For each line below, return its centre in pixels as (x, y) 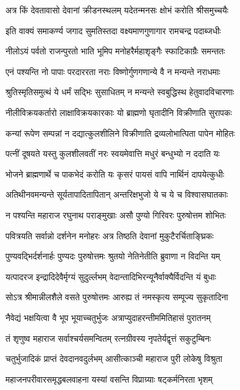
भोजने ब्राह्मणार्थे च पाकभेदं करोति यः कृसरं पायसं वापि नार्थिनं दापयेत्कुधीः (115, 174)
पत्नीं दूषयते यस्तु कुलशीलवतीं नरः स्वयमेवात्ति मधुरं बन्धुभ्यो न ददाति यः (113, 153)
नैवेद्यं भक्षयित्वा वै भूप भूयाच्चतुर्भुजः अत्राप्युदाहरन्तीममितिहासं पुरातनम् (108, 317)
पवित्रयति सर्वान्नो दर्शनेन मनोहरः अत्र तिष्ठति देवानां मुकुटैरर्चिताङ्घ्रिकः (110, 235)
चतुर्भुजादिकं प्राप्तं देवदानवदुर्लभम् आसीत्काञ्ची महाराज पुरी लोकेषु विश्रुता (114, 359)
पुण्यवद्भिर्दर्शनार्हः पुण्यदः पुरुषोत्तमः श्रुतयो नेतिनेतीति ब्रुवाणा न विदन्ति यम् (113, 256)
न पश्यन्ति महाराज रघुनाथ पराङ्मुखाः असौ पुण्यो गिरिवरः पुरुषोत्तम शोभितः (116, 215)
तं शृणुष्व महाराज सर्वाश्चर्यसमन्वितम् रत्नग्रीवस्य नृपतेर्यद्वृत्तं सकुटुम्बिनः (108, 338)
